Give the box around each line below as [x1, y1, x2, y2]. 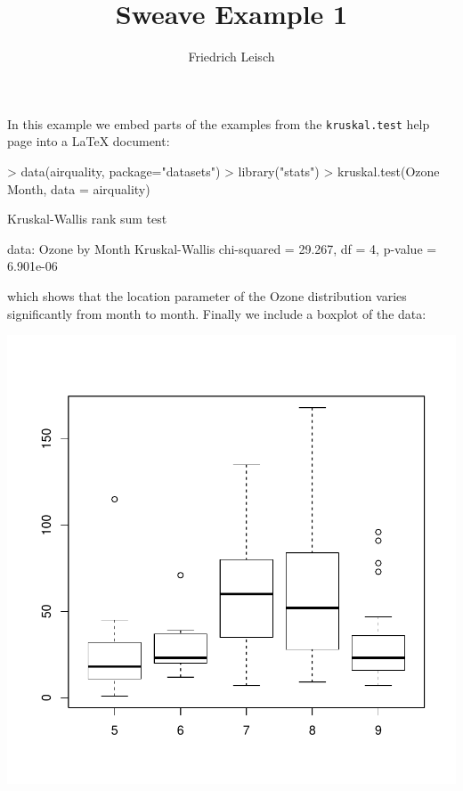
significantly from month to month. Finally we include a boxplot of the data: [7, 304, 426, 322]
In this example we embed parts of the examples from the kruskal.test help [7, 114, 430, 133]
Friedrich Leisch [188, 47, 275, 66]
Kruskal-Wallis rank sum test [7, 209, 167, 228]
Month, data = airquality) [7, 179, 150, 198]
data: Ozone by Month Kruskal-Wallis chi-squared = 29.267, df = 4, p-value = [7, 239, 437, 257]
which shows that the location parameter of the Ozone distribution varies [7, 286, 407, 305]
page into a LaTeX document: [7, 132, 170, 151]
